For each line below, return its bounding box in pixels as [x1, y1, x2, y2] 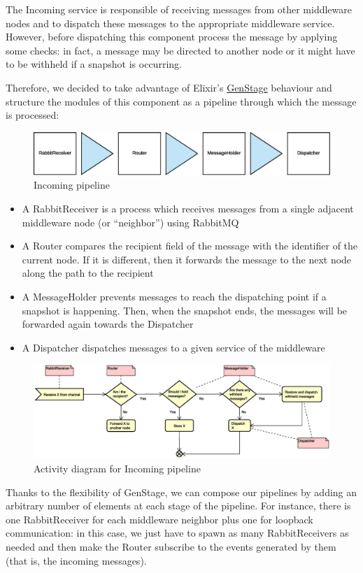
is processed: [6, 108, 59, 122]
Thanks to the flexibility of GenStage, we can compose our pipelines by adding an [6, 484, 357, 499]
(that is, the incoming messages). [6, 553, 147, 567]
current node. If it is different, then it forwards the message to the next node [22, 252, 352, 266]
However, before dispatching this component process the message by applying [6, 29, 338, 44]
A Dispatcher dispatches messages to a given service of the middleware [22, 340, 325, 354]
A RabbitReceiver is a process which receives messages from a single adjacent [22, 201, 354, 216]
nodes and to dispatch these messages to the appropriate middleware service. [6, 15, 335, 30]
